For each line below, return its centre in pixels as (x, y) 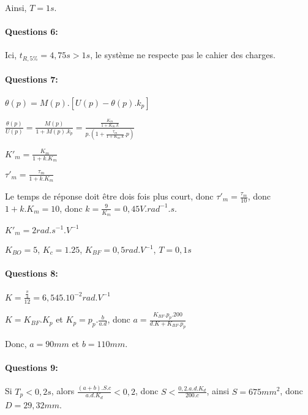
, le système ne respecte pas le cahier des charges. (183, 55)
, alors (63, 391)
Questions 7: (32, 79)
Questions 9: (32, 368)
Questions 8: (32, 273)
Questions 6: (32, 32)
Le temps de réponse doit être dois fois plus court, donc (109, 196)
